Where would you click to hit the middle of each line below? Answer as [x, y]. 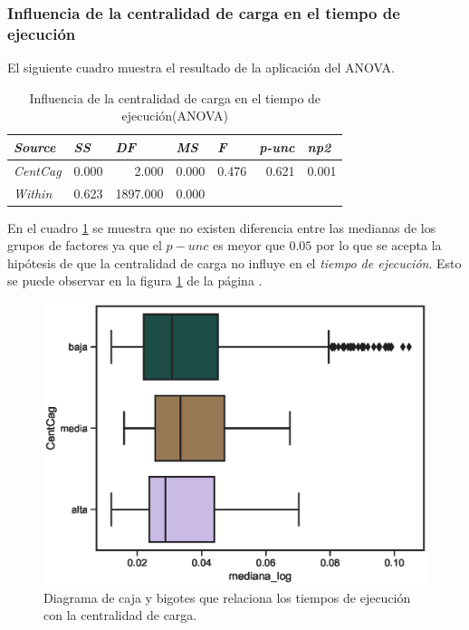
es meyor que [249, 245]
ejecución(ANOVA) [175, 116]
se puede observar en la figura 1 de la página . [135, 281]
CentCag [38, 170]
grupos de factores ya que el [85, 245]
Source [35, 146]
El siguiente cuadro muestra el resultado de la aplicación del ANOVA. [201, 68]
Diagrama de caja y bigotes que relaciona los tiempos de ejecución [227, 597]
